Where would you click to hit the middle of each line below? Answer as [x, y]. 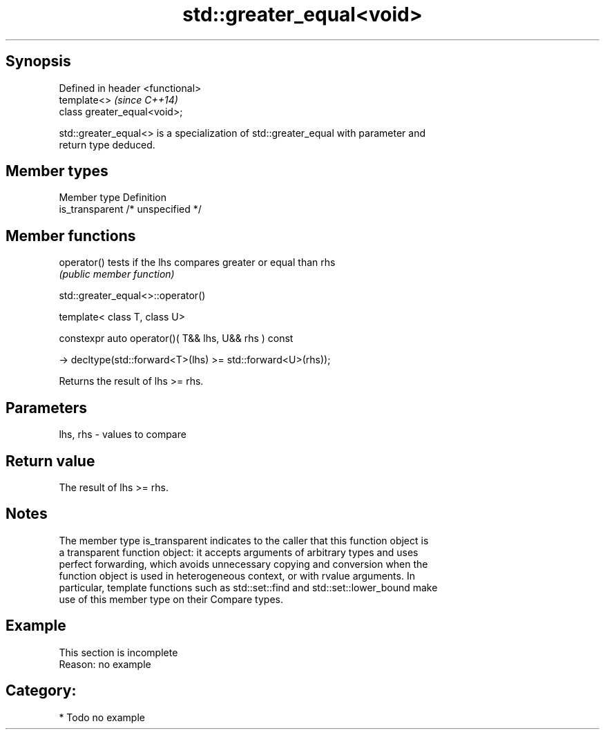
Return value [50, 461]
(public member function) [117, 274]
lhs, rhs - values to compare [123, 435]
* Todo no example [102, 717]
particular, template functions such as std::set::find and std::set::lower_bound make [248, 587]
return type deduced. [107, 144]
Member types [57, 171]
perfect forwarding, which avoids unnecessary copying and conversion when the [243, 564]
